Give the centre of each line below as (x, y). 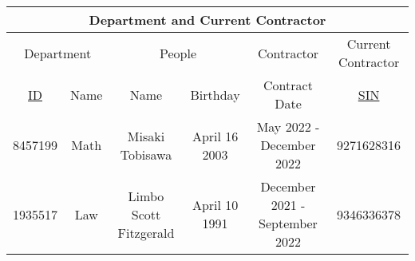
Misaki (146, 136)
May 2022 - (288, 127)
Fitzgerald (146, 232)
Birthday (215, 94)
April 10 (215, 205)
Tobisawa (146, 154)
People (178, 53)
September (288, 223)
